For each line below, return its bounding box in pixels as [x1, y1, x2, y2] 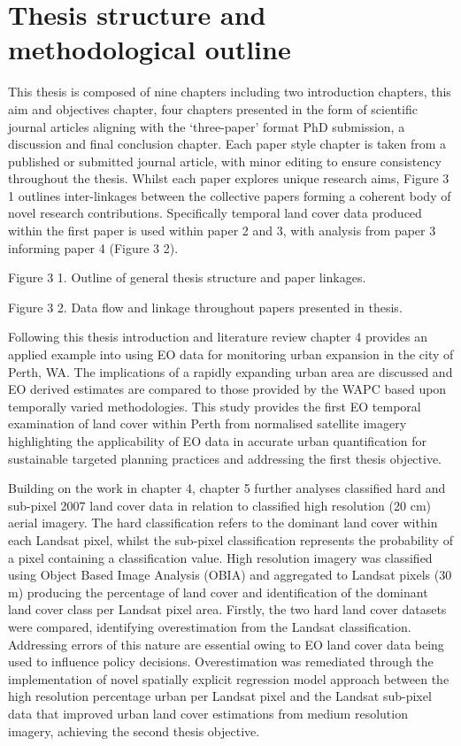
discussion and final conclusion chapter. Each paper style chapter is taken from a [8, 135, 447, 153]
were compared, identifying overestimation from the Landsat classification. [8, 617, 411, 635]
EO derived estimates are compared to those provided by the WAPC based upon [8, 380, 447, 398]
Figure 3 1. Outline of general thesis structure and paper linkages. [8, 268, 366, 287]
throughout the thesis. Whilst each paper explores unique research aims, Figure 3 [8, 169, 449, 188]
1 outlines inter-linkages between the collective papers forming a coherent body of [8, 186, 451, 204]
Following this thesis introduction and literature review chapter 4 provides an [8, 327, 428, 346]
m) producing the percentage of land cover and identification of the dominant [8, 582, 428, 601]
